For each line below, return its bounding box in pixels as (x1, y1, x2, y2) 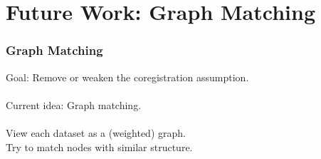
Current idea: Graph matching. (6, 97, 142, 112)
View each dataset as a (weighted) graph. (6, 125, 186, 140)
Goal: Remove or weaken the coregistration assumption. (6, 69, 249, 84)
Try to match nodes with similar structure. (6, 139, 193, 154)
